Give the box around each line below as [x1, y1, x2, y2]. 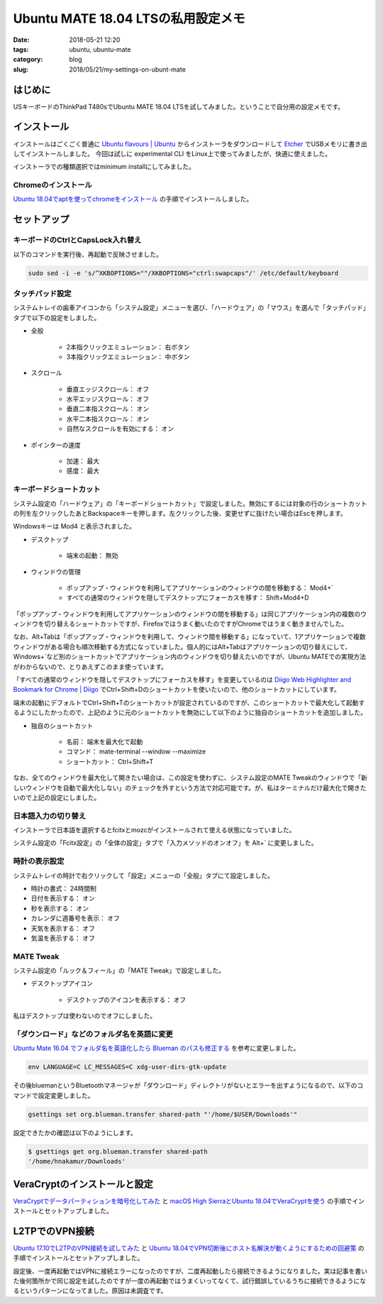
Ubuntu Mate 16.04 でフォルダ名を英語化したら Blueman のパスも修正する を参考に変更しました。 [13, 1044, 300, 1053]
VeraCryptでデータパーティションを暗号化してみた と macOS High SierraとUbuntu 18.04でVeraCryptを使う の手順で [13, 1196, 353, 1205]
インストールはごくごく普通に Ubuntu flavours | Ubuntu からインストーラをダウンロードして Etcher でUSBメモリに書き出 [13, 139, 368, 148]
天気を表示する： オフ [30, 924, 95, 932]
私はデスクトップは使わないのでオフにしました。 [13, 1012, 156, 1020]
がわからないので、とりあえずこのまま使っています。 [13, 662, 168, 670]
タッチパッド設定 [13, 288, 72, 298]
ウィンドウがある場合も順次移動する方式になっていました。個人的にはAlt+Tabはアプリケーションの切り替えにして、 [13, 642, 352, 651]
